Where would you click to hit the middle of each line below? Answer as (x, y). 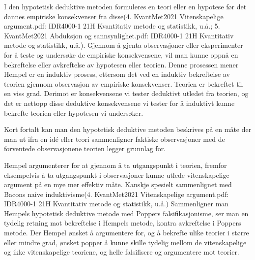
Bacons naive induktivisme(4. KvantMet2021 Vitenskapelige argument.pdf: (116, 194)
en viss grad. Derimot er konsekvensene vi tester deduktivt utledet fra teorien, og (126, 93)
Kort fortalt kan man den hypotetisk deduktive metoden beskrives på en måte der (128, 129)
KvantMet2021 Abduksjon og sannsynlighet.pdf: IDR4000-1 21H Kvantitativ (119, 35)
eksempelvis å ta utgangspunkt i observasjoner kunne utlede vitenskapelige (117, 175)
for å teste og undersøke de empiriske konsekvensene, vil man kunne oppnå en (121, 54)
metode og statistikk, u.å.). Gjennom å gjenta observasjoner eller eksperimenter (124, 45)
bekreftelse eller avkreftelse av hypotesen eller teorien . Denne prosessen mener (121, 64)
